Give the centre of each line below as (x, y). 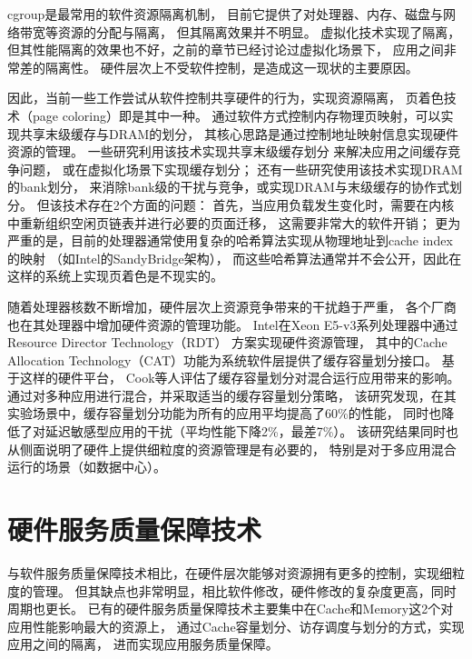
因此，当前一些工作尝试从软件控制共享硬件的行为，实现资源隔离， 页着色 (226, 98)
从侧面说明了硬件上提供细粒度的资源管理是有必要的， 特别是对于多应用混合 (232, 449)
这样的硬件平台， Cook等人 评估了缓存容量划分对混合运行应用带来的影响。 (240, 378)
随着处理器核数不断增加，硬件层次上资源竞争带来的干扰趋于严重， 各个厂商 (232, 306)
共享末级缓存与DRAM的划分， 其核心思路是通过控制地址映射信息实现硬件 (239, 133)
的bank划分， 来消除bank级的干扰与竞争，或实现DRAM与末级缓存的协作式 (228, 187)
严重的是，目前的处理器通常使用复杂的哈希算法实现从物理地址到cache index (230, 240)
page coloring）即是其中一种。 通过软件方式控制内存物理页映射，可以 (236, 115)
